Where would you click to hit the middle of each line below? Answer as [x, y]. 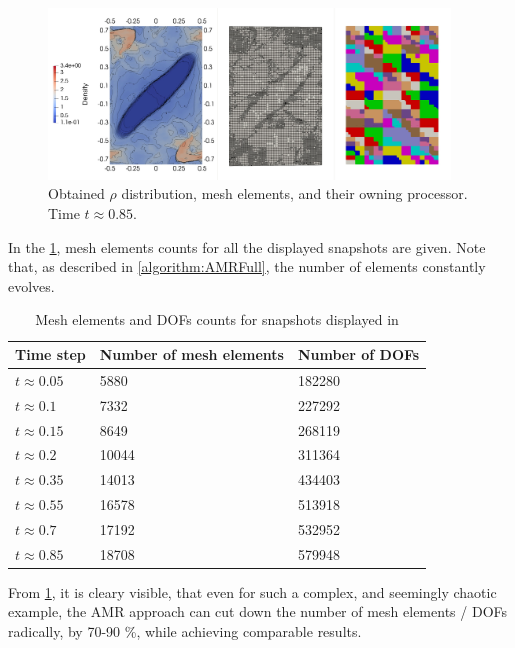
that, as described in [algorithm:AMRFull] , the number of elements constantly [247, 266]
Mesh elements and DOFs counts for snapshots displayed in [217, 319]
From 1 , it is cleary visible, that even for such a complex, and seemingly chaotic [252, 591]
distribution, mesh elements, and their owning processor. [294, 193]
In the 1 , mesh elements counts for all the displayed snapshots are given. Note [247, 246]
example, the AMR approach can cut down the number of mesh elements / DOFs [258, 611]
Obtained [76, 193]
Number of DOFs [358, 354]
